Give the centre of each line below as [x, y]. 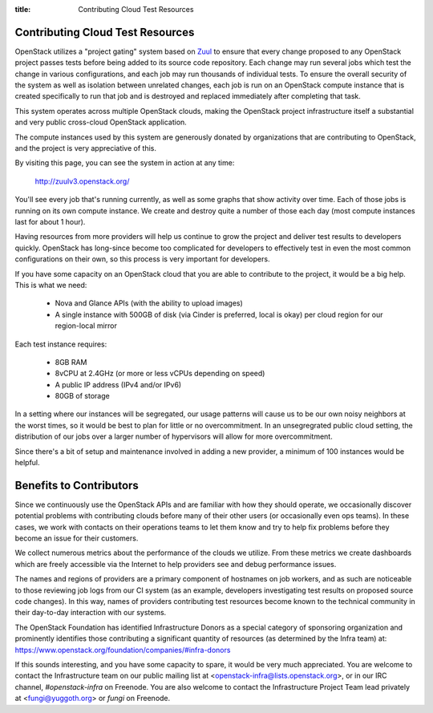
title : [23, 9]
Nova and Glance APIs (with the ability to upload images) [149, 303]
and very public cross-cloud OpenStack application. [101, 122]
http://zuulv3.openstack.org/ [82, 181]
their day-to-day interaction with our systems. [91, 613]
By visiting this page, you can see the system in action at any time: [125, 163]
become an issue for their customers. [77, 538]
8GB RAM [71, 362]
